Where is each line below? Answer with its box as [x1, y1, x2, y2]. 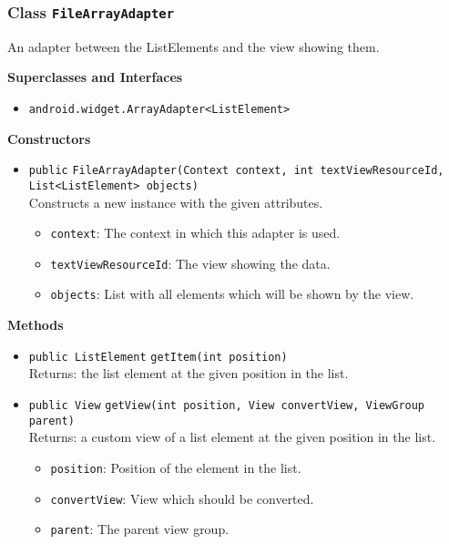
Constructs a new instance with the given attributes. [28, 192, 323, 211]
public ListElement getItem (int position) [28, 350, 288, 364]
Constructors [7, 128, 91, 148]
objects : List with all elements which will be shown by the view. [50, 284, 414, 303]
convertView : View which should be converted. [50, 488, 314, 508]
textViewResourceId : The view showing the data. [50, 253, 331, 272]
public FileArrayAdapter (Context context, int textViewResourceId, [28, 164, 444, 178]
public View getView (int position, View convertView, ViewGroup [28, 398, 425, 412]
